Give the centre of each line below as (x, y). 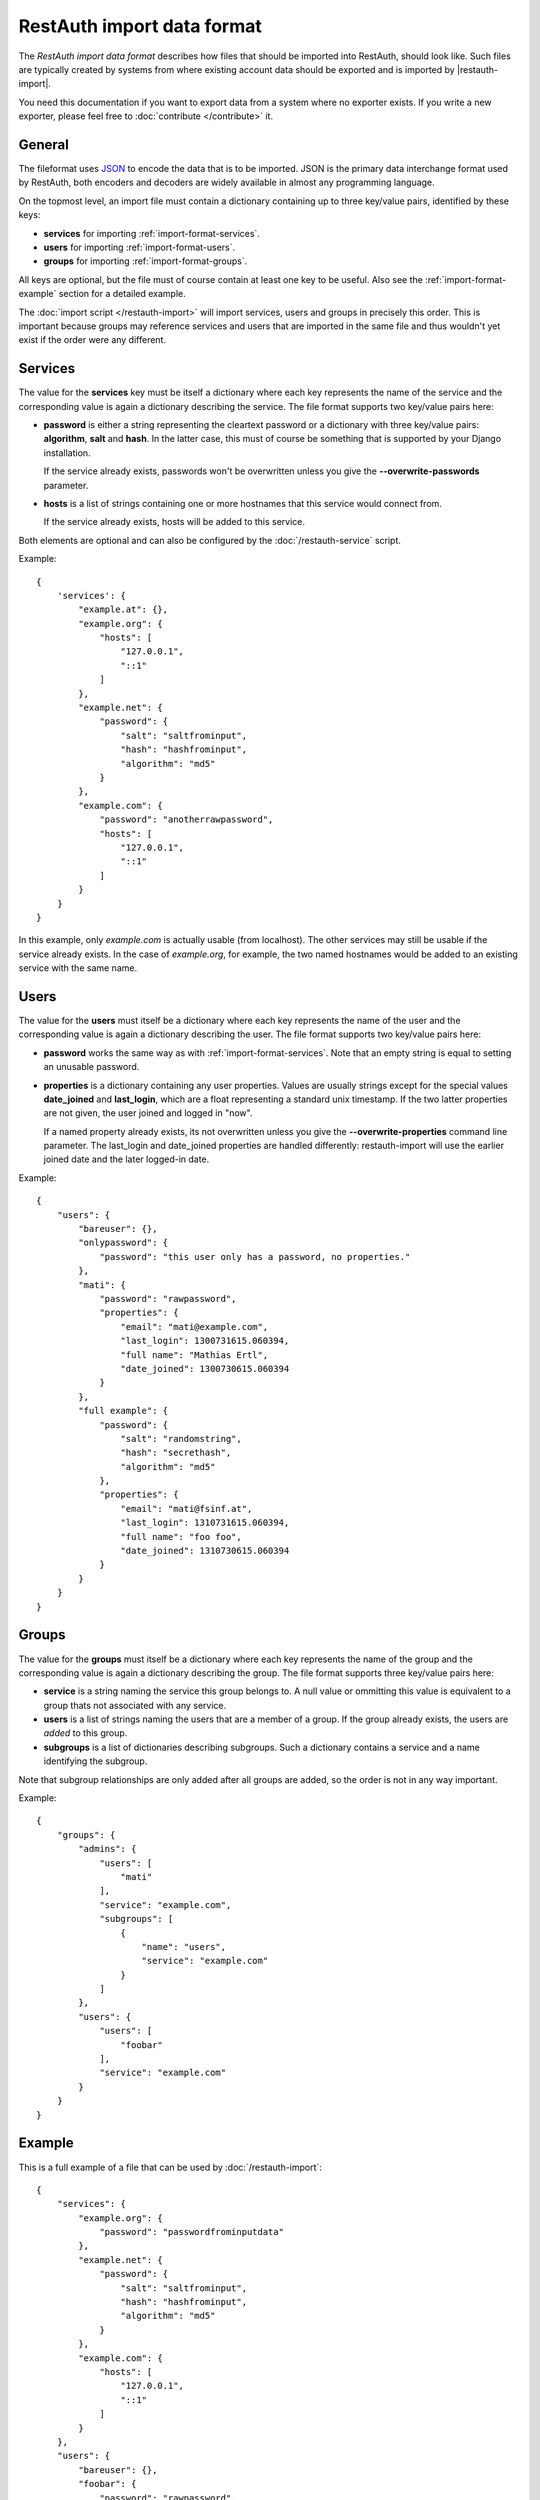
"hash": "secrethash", (176, 1453)
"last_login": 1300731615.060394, (205, 1341)
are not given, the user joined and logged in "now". (148, 1113)
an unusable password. (91, 1067)
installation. (67, 452)
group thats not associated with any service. (135, 1705)
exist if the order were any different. (92, 340)
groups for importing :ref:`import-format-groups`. (145, 261)
